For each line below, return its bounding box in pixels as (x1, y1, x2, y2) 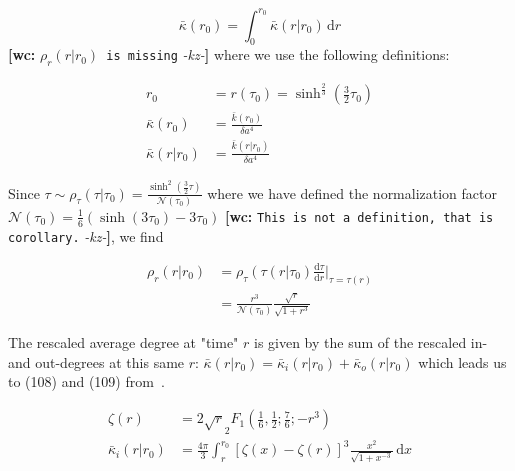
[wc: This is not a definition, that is (225, 205, 494, 226)
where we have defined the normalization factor (207, 182, 498, 203)
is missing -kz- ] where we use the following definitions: (106, 44, 450, 65)
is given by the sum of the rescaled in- (253, 332, 488, 353)
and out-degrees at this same (8, 351, 185, 372)
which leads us (418, 351, 507, 372)
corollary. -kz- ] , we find (8, 225, 164, 246)
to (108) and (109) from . (8, 371, 165, 392)
